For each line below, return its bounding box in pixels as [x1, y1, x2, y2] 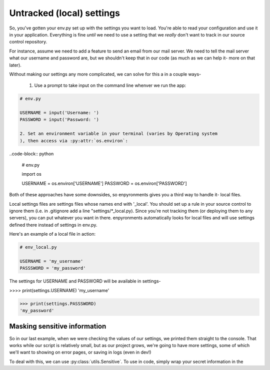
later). [9, 62, 22, 68]
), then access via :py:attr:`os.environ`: [19, 138, 128, 143]
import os [21, 171, 42, 177]
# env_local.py [19, 245, 57, 250]
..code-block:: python [9, 150, 54, 157]
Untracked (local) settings [9, 7, 120, 18]
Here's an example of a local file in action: [9, 231, 96, 237]
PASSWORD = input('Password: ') [19, 117, 99, 122]
